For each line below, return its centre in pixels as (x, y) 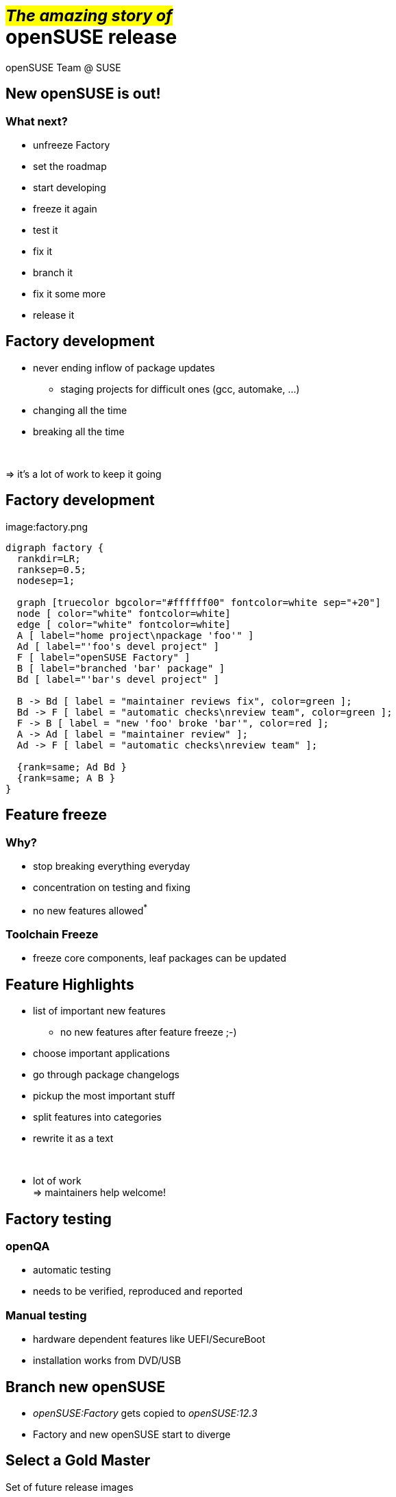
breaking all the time (79, 431)
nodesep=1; (46, 580)
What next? (37, 121)
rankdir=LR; (49, 558)
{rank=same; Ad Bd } (72, 767)
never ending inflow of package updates (124, 367)
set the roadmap (70, 166)
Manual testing (46, 1315)
